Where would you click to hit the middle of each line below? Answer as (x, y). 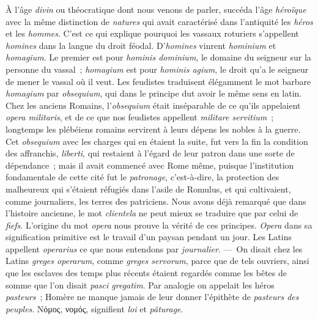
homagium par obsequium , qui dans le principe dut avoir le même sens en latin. (154, 93)
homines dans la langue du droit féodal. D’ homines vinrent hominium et (141, 45)
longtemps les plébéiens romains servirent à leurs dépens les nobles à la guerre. (153, 129)
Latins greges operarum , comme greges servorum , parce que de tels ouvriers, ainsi (157, 261)
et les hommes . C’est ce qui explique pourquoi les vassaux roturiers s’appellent (152, 33)
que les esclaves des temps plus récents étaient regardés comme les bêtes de (146, 273)
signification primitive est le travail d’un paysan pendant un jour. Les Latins (149, 237)
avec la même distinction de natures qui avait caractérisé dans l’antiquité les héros (159, 21)
